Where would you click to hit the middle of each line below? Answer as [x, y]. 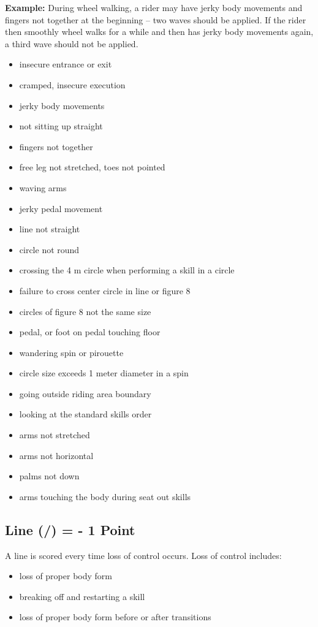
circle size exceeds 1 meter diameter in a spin [104, 373]
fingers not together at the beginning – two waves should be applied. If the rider [156, 19]
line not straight [50, 229]
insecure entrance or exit [66, 64]
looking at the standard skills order [85, 414]
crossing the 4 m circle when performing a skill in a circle [127, 270]
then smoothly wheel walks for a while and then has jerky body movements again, [159, 32]
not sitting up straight [61, 126]
